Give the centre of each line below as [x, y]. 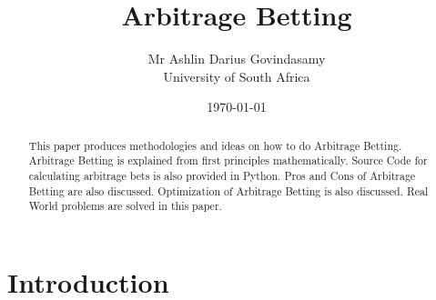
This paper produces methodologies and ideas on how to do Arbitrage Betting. [215, 145]
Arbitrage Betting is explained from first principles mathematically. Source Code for [228, 160]
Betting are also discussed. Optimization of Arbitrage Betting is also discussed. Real [228, 190]
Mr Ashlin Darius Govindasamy [237, 59]
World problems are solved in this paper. [125, 206]
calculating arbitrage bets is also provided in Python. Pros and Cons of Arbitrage [222, 176]
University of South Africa [237, 76]
